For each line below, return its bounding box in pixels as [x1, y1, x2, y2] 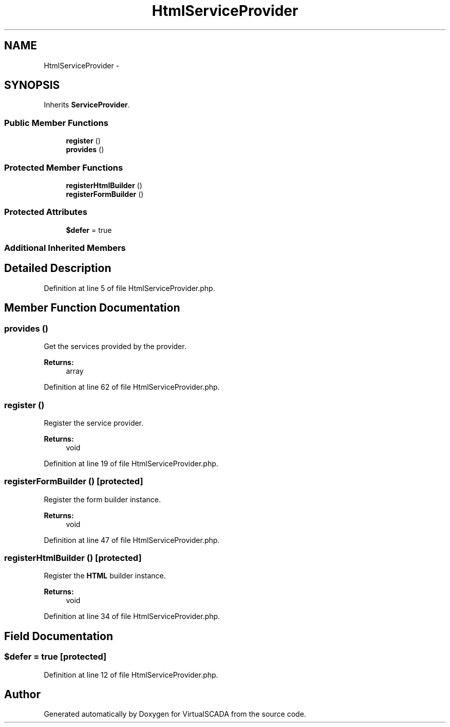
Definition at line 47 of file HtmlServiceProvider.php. [44, 535, 220, 544]
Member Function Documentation [4, 301, 180, 315]
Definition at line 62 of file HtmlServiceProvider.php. [44, 383, 220, 392]
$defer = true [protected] [4, 651, 107, 662]
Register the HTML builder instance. [44, 571, 166, 580]
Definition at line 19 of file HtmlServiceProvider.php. [44, 459, 218, 468]
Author [4, 688, 41, 701]
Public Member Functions [4, 117, 108, 128]
